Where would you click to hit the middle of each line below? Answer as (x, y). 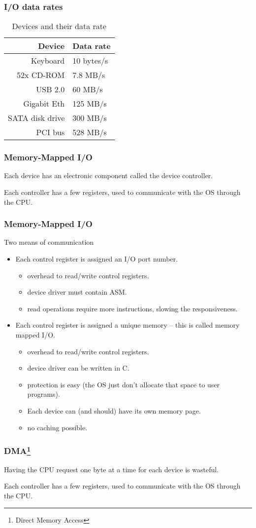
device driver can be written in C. (78, 368)
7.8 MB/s (89, 75)
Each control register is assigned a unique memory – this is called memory (128, 325)
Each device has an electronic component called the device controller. (109, 175)
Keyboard (48, 61)
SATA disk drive (36, 118)
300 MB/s (90, 118)
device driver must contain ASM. (77, 292)
